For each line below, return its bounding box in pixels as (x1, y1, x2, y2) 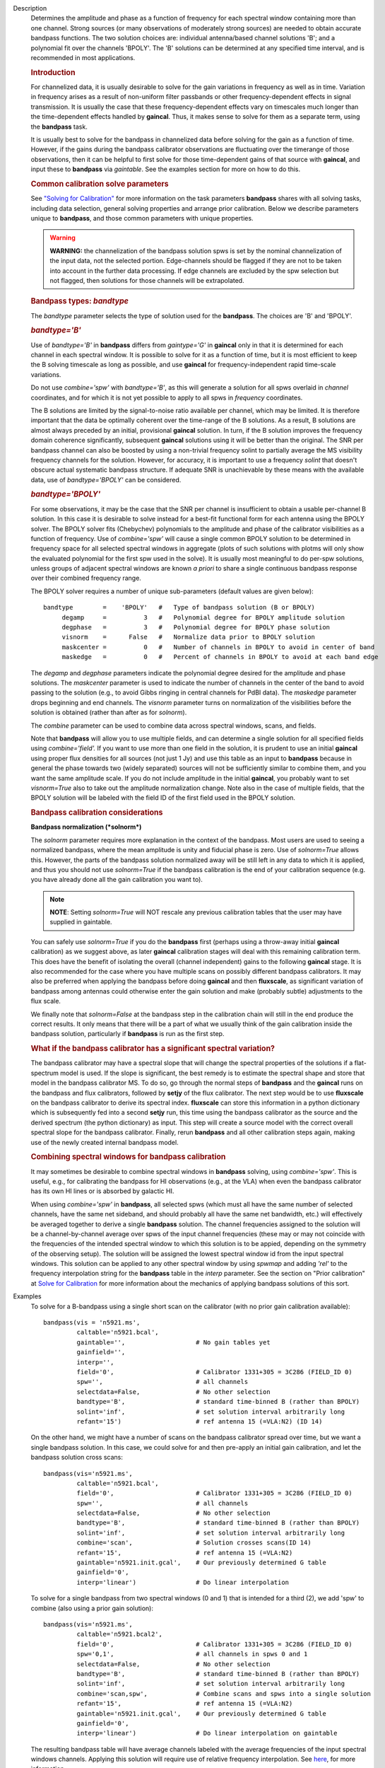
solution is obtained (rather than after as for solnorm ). (30, 708, 187, 717)
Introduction (30, 67, 76, 77)
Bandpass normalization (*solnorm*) (30, 822, 142, 831)
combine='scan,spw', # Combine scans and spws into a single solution (76, 1690, 371, 1697)
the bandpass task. (30, 122, 88, 131)
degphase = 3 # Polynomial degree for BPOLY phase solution (61, 623, 331, 632)
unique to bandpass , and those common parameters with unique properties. (30, 214, 254, 222)
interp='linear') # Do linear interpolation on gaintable (76, 1729, 338, 1738)
